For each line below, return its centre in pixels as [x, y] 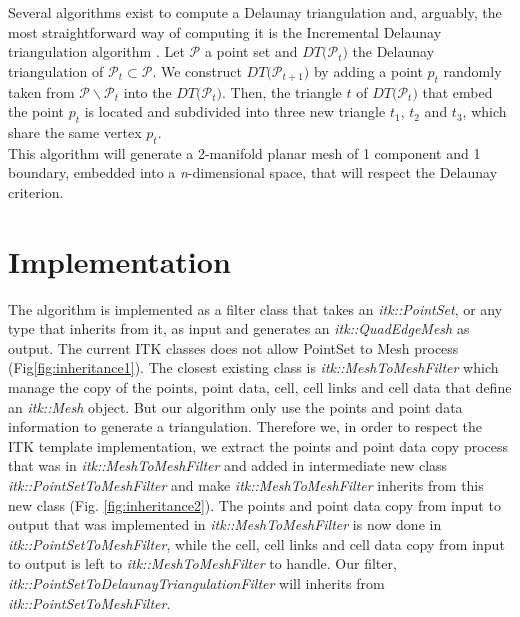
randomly [472, 70]
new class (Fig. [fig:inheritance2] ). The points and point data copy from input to [254, 504]
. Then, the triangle [281, 91]
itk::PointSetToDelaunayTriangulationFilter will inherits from [196, 582]
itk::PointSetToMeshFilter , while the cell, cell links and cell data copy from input [256, 543]
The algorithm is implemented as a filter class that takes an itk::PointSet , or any [255, 308]
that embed [457, 91]
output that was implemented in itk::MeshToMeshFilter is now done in [225, 524]
